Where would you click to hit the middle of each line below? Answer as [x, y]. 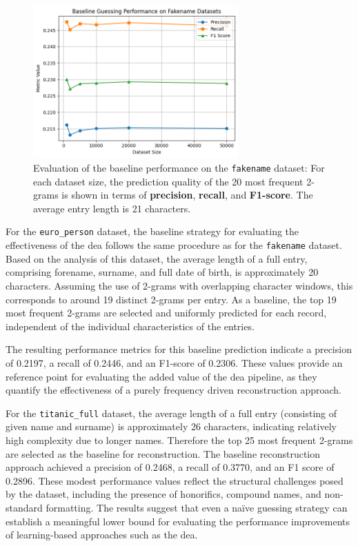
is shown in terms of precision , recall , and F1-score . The [187, 195]
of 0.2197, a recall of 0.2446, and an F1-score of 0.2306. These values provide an [174, 362]
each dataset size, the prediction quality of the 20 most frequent [168, 181]
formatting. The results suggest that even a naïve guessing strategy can [197, 507]
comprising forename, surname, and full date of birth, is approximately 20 [162, 272]
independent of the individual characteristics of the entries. [130, 326]
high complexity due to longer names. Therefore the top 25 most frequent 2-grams [179, 439]
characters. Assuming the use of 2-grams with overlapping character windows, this [179, 285]
